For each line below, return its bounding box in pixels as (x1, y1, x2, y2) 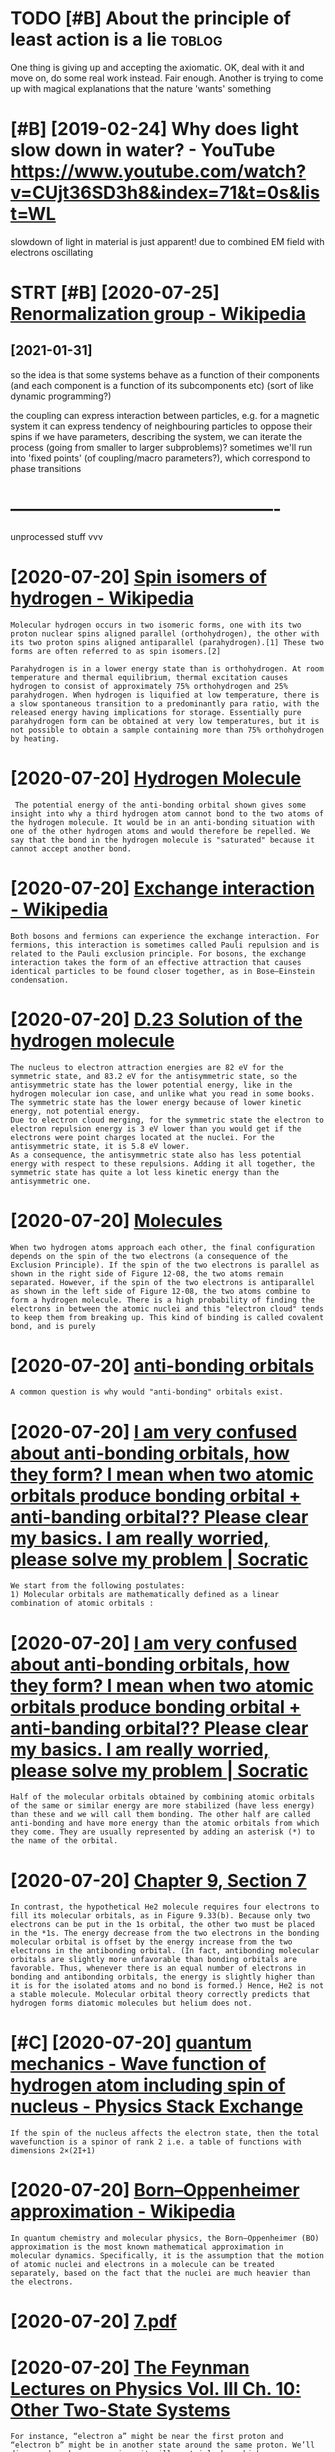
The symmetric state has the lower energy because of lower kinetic (10, 1097, 302, 1107)
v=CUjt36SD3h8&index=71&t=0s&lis (10, 182, 320, 204)
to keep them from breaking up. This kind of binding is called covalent (10, 1312, 325, 1322)
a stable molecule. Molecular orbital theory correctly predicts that (10, 1990, 311, 2000)
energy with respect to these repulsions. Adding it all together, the (10, 1158, 315, 1169)
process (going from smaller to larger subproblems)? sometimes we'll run (10, 441, 313, 453)
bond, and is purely (10, 1321, 97, 1331)
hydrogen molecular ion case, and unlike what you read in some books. (10, 1088, 315, 1099)
